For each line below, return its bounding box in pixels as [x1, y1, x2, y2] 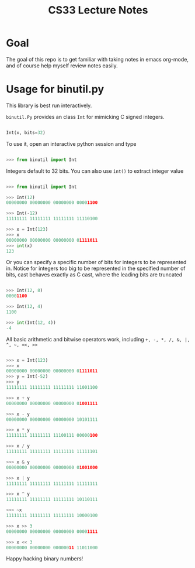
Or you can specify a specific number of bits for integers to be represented [6, 259, 187, 266]
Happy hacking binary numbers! [6, 555, 83, 562]
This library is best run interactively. [6, 102, 92, 109]
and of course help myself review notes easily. [6, 62, 118, 69]
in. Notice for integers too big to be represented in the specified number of [6, 265, 186, 272]
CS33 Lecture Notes [48, 4, 148, 17]
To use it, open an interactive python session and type [6, 140, 137, 147]
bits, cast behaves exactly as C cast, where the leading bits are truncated [6, 271, 183, 278]
